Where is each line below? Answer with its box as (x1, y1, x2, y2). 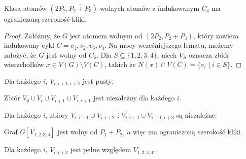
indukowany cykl (4, 40, 54, 50)
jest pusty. (82, 75, 113, 86)
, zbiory (45, 109, 69, 120)
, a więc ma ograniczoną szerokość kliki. (123, 127, 243, 137)
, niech (157, 49, 177, 60)
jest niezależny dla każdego (93, 93, 175, 103)
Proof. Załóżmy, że (4, 30, 60, 40)
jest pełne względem (70, 144, 131, 155)
